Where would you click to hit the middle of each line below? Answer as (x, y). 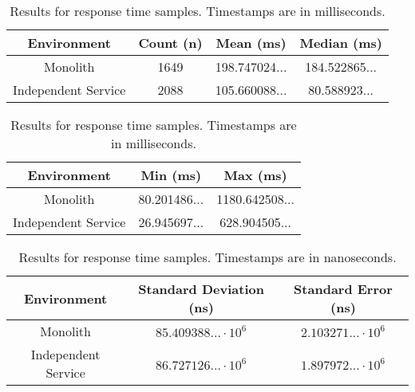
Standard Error (343, 289)
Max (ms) (255, 175)
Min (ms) (171, 175)
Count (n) (170, 43)
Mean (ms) (251, 43)
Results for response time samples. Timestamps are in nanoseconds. (207, 257)
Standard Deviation (201, 289)
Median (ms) (341, 43)
